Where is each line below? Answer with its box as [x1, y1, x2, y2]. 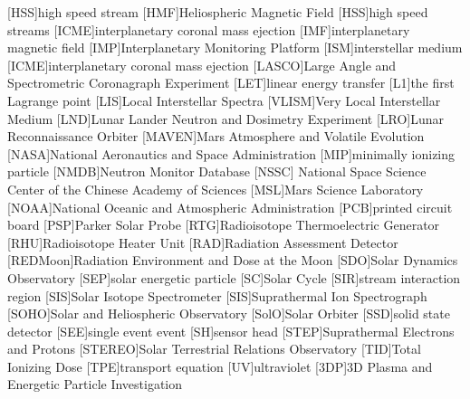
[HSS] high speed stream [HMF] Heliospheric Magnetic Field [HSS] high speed [7, 3, 428, 21]
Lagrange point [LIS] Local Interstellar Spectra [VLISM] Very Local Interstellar [7, 90, 441, 109]
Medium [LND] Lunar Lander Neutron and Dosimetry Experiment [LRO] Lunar [7, 109, 445, 128]
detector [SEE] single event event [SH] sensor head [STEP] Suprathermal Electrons [7, 321, 455, 340]
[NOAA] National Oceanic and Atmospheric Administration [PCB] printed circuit [7, 197, 453, 216]
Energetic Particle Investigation [7, 375, 183, 394]
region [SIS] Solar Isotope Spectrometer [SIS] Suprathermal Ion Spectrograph [7, 286, 427, 305]
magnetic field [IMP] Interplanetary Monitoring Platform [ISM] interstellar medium [7, 38, 463, 57]
